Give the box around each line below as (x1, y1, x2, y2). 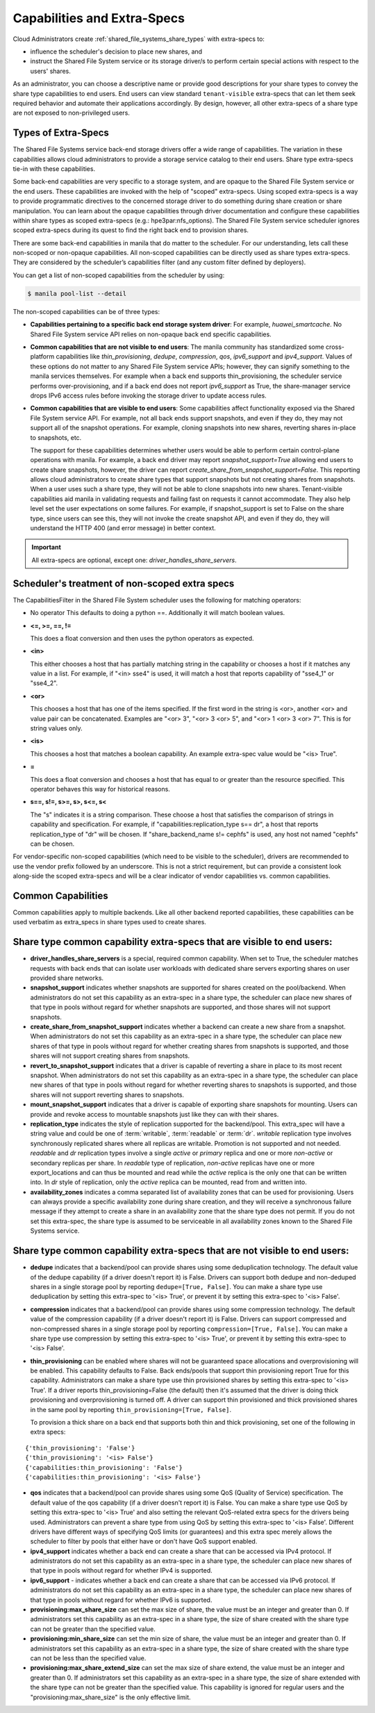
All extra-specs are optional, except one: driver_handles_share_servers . (31, 556, 237, 564)
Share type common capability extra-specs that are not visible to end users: (12, 1245, 350, 1257)
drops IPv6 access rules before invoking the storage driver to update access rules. (30, 391, 267, 400)
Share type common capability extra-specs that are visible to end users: (12, 936, 333, 948)
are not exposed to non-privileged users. (12, 108, 130, 117)
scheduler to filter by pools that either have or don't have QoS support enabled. (30, 1537, 258, 1546)
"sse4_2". (30, 679, 58, 687)
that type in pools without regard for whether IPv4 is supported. (30, 1566, 213, 1575)
